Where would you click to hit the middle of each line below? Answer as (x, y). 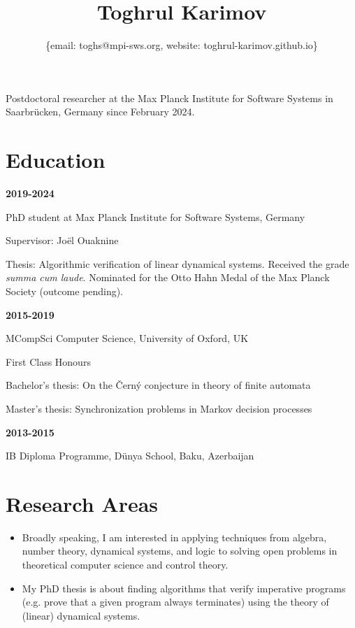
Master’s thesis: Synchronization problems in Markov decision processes (159, 408)
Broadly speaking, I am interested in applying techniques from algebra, (174, 537)
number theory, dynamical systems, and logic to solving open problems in (180, 551)
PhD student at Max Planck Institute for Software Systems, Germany (155, 216)
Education (56, 160)
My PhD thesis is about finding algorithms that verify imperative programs (184, 588)
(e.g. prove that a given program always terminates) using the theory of (175, 602)
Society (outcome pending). (65, 291)
